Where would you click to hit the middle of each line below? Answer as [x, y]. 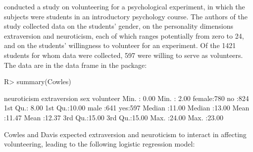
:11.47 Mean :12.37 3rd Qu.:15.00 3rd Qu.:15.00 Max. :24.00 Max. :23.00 [114, 117]
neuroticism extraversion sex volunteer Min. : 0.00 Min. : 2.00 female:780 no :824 [126, 98]
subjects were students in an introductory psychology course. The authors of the [126, 16]
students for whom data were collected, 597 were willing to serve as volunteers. [124, 55]
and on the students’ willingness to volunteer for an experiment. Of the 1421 [120, 45]
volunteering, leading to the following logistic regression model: [100, 144]
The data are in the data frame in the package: [76, 65]
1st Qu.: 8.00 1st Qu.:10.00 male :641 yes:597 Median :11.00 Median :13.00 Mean [127, 108]
